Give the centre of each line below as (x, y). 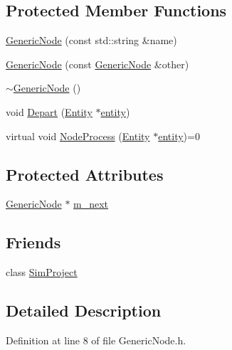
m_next (91, 204)
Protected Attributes (85, 174)
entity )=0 (179, 136)
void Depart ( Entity (49, 111)
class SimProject (42, 272)
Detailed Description (84, 311)
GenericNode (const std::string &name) (91, 40)
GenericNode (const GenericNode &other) (97, 64)
